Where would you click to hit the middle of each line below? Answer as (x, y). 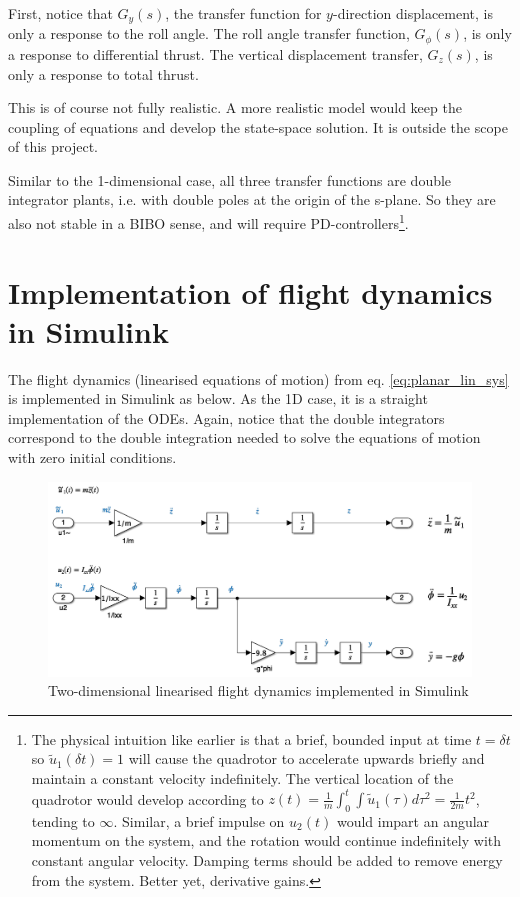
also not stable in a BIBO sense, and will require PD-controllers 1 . (208, 221)
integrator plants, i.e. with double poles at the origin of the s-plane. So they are (252, 199)
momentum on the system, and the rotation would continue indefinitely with (266, 840)
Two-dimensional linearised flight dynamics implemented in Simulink (258, 690)
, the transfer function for (243, 13)
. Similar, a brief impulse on (199, 820)
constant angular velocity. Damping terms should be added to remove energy (267, 860)
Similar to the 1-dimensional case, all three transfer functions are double (230, 179)
